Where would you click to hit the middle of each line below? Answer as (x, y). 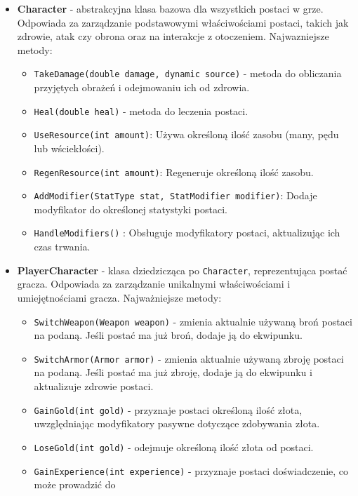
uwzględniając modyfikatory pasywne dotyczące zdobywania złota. (177, 423)
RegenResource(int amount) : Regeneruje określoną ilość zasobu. (174, 172)
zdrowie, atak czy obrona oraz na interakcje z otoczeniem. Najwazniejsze (173, 36)
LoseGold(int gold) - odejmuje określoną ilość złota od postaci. (174, 447)
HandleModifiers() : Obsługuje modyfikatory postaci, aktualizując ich (187, 233)
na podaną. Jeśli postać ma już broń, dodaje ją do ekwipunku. (168, 335)
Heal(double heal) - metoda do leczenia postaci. (141, 110)
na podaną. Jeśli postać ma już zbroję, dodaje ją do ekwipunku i (173, 372)
